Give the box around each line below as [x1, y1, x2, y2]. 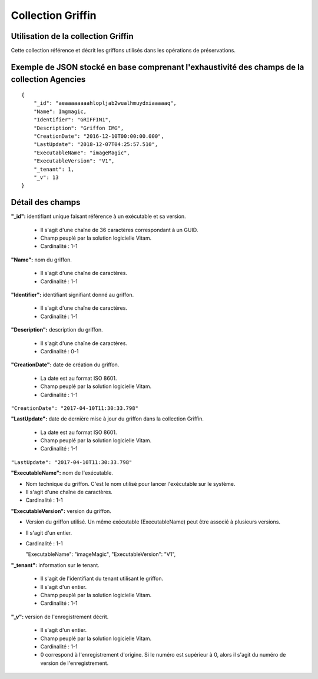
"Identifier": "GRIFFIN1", [33, 117, 112, 123]
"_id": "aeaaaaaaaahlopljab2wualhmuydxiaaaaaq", [33, 100, 177, 107]
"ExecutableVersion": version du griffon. [11, 507, 112, 515]
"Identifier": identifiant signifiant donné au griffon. [11, 292, 134, 298]
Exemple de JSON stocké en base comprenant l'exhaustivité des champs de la [11, 62, 304, 72]
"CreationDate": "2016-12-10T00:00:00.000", [33, 133, 164, 140]
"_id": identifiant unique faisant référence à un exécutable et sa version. [11, 213, 186, 220]
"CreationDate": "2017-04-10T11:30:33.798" [11, 405, 138, 412]
